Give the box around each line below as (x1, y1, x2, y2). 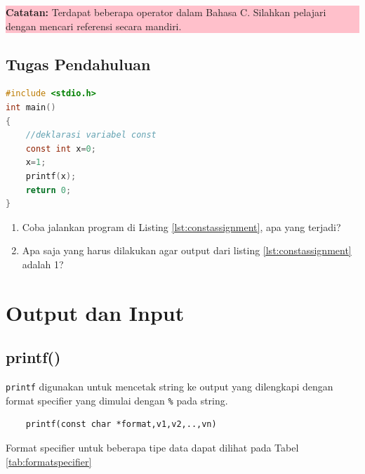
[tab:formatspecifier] (6, 454, 92, 468)
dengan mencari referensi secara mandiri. (6, 18, 182, 33)
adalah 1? (22, 256, 64, 271)
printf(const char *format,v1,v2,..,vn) (25, 419, 217, 430)
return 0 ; (25, 185, 72, 195)
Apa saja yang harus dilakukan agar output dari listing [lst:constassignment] (22, 243, 352, 258)
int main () (6, 102, 56, 112)
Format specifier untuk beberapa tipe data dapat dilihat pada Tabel (6, 440, 299, 454)
